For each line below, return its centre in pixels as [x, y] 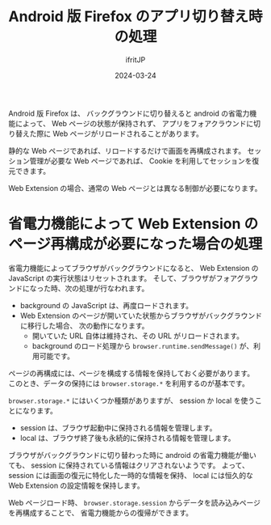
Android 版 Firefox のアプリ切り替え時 [135, 17]
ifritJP [135, 59]
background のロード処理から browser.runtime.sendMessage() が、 [143, 345]
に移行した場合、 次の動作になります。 [84, 325]
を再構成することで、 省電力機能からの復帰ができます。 [101, 512]
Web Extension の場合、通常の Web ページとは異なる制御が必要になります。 [135, 188]
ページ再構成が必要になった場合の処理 [135, 244]
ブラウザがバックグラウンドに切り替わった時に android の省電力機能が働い [132, 455]
